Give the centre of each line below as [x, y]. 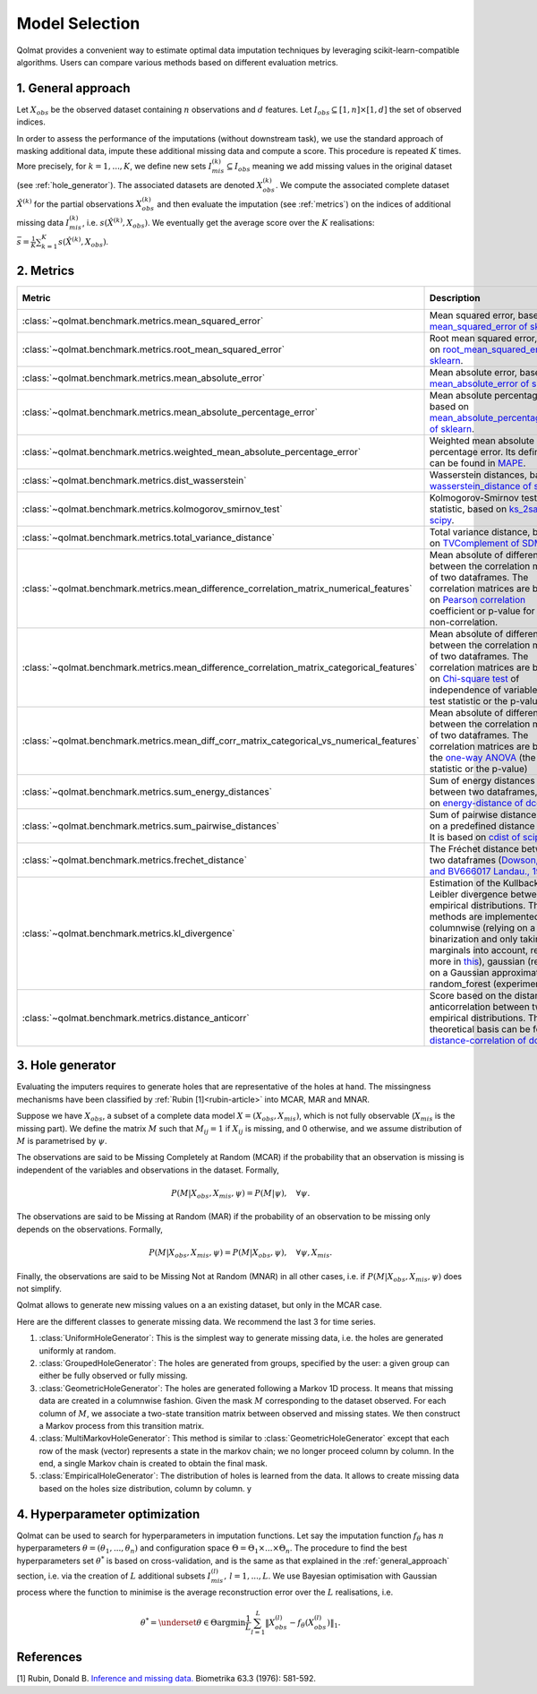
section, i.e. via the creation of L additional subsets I [114, 1576]
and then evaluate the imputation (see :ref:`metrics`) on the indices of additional [304, 204]
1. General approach [73, 88]
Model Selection [78, 23]
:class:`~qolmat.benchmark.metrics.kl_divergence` [128, 933]
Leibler [444, 894]
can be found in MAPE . [477, 463]
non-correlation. [464, 622]
